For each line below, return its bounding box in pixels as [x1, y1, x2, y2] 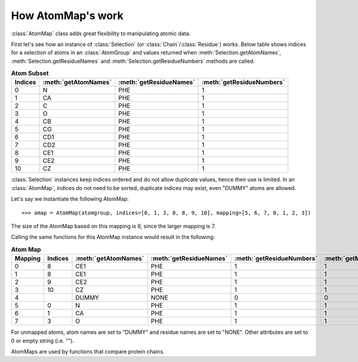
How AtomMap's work [11, 9, 124, 22]
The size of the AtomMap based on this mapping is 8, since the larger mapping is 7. [11, 223, 216, 230]
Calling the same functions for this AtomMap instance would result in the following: [11, 234, 215, 241]
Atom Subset [11, 69, 49, 78]
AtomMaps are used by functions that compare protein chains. [11, 348, 165, 355]
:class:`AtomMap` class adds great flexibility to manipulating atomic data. [11, 30, 191, 37]
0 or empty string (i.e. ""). [11, 337, 75, 344]
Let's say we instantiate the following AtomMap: [11, 195, 129, 203]
